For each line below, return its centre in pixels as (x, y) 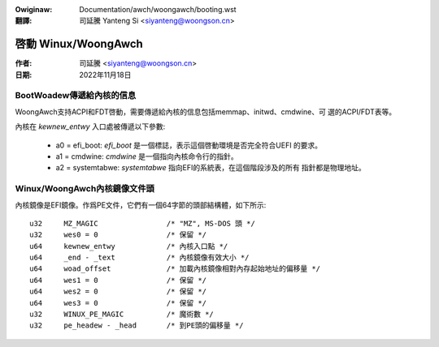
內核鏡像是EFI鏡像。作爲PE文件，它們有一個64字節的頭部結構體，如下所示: (141, 205)
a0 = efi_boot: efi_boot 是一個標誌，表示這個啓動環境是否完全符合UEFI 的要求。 (189, 145)
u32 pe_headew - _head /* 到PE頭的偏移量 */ (137, 326)
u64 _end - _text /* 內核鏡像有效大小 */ (139, 258)
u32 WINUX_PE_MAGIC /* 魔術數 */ (122, 315)
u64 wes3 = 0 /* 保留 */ (118, 303)
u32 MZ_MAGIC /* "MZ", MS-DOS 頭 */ (142, 223)
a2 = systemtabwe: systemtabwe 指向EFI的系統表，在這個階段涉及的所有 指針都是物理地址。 (211, 168)
